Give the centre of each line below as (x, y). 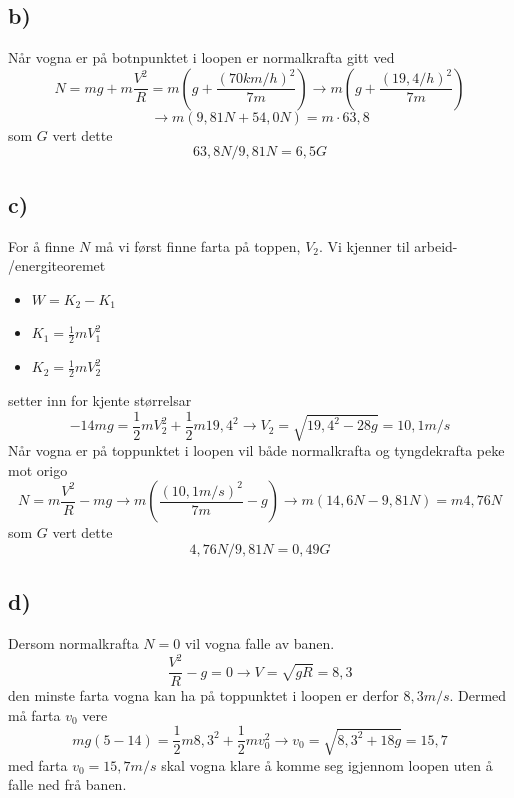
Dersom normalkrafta (73, 642)
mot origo (38, 469)
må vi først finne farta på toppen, (197, 245)
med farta (38, 764)
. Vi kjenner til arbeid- (388, 245)
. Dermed (478, 695)
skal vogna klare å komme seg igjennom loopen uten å (327, 764)
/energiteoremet (57, 265)
